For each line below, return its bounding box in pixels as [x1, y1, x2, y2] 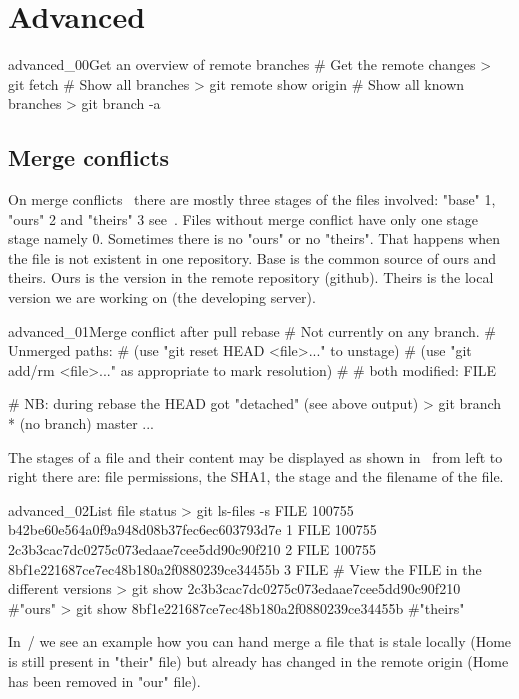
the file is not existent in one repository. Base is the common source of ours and [8, 247, 497, 268]
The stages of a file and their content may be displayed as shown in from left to [8, 446, 503, 467]
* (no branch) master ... [8, 413, 154, 434]
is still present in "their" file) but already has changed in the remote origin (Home [8, 650, 509, 671]
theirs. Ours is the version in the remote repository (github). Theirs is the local [8, 267, 494, 288]
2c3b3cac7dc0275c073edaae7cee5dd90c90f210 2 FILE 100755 [8, 539, 377, 560]
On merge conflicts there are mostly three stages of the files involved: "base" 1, [8, 189, 496, 210]
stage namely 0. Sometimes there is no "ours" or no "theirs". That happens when [8, 228, 501, 249]
